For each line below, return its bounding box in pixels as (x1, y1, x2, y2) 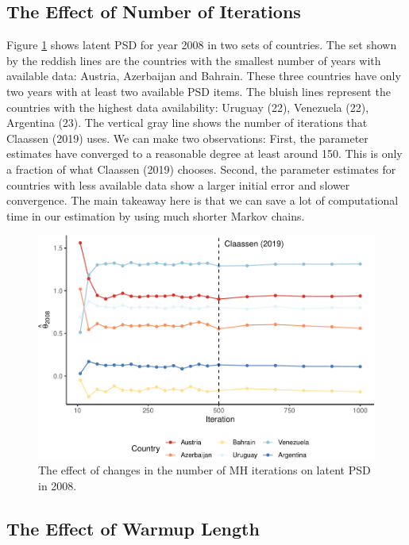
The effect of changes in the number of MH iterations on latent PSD (38, 462, 371, 478)
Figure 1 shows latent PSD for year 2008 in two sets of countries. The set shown (6, 36, 397, 53)
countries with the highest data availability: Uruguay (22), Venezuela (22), (6, 98, 369, 115)
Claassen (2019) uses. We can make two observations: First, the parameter (6, 129, 368, 146)
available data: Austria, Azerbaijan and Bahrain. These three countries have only (6, 67, 401, 84)
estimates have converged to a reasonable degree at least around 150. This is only (6, 145, 403, 162)
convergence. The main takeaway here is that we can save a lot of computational (6, 192, 399, 209)
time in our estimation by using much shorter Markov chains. (6, 207, 305, 224)
